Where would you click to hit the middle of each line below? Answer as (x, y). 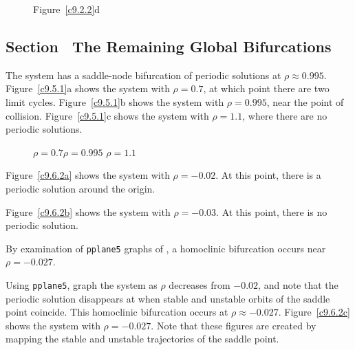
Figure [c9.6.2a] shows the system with (88, 175)
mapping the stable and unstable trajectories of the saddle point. (142, 339)
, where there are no (285, 115)
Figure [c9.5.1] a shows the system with (88, 88)
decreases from (200, 284)
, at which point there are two (266, 88)
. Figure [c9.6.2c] (314, 312)
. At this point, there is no (272, 211)
